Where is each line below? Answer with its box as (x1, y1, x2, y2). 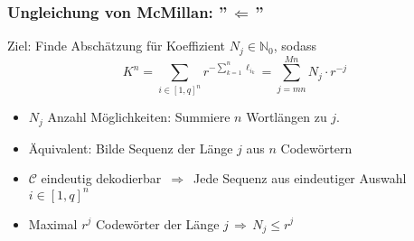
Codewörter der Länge (95, 214, 220, 233)
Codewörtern (280, 138, 353, 157)
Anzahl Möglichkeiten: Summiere (47, 107, 231, 126)
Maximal (28, 214, 78, 233)
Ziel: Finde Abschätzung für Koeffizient (7, 36, 226, 55)
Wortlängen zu (246, 107, 327, 126)
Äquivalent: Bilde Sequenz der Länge (28, 138, 233, 157)
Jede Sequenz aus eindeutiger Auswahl (193, 169, 407, 188)
